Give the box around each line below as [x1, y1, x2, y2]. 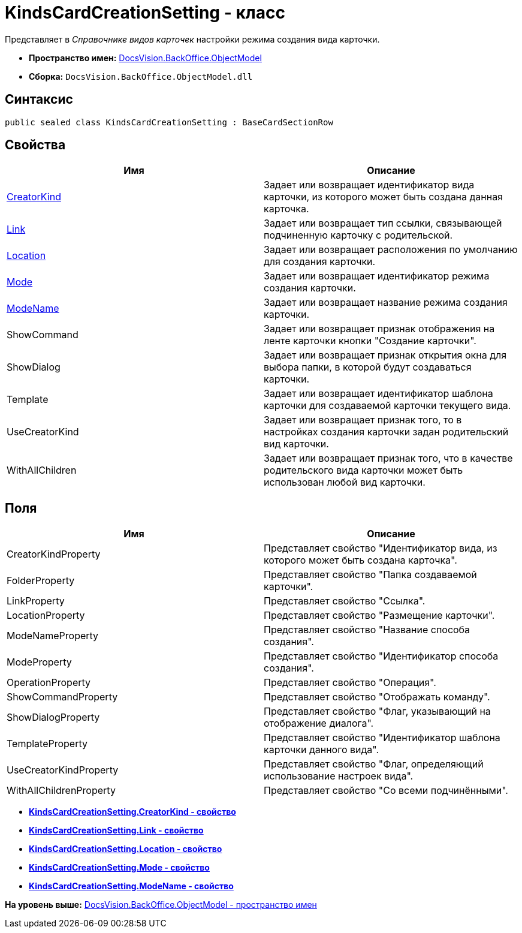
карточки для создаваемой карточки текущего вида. [264, 399, 511, 412]
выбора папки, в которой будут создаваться [264, 361, 472, 374]
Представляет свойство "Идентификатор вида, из [264, 542, 497, 555]
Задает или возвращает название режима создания [264, 296, 508, 309]
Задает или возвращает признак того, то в [264, 414, 462, 426]
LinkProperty [7, 595, 65, 607]
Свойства [5, 137, 66, 153]
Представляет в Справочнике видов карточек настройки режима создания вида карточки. [5, 34, 380, 44]
